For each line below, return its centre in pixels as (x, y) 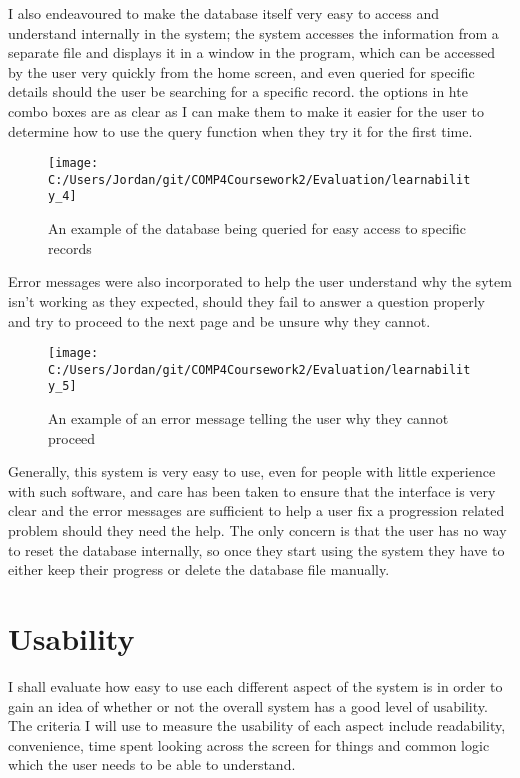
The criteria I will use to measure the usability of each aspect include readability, (257, 725)
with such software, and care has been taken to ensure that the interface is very (252, 490)
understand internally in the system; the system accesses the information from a (253, 32)
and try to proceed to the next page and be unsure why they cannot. (219, 320)
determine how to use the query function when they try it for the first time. (240, 130)
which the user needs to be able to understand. (152, 764)
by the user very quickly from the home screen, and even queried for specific (241, 71)
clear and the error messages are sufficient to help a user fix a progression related (256, 510)
